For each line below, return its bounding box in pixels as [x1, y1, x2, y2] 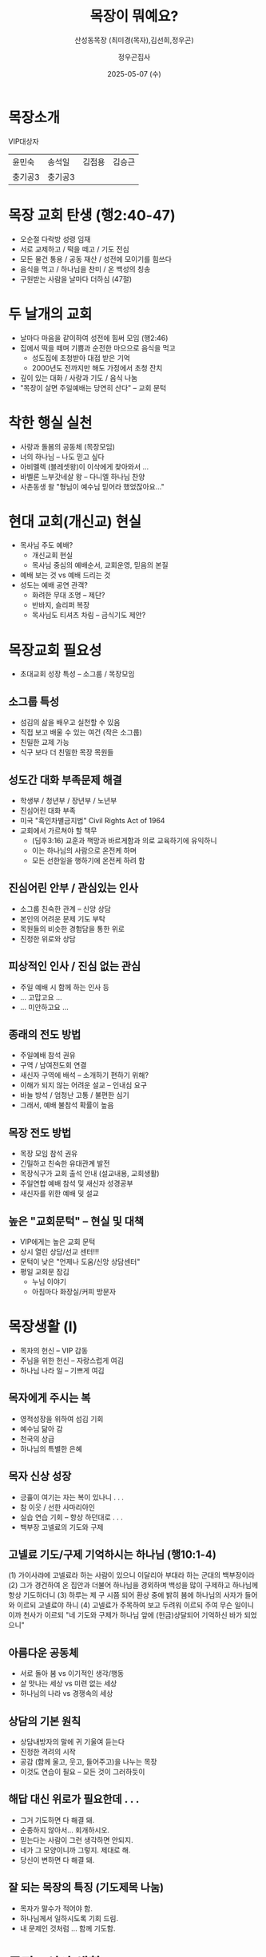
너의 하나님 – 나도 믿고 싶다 [19, 452, 105, 462]
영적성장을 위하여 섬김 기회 [19, 1414, 104, 1424]
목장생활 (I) [8, 1318, 78, 1336]
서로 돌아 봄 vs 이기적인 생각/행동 [19, 1669, 125, 1678]
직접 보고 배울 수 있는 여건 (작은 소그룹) [19, 727, 142, 737]
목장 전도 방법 [8, 1126, 72, 1139]
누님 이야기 [31, 1277, 66, 1286]
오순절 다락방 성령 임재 [19, 234, 91, 244]
